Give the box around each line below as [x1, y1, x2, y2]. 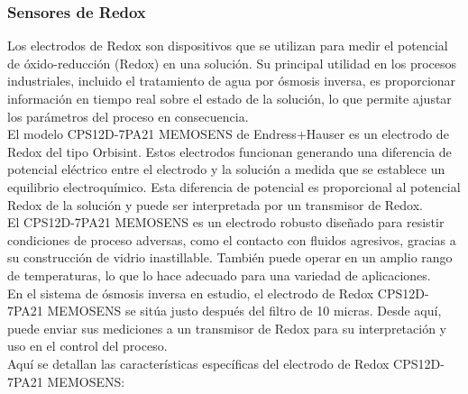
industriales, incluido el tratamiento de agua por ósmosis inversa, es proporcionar [7, 71, 456, 90]
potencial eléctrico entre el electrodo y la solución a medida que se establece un [7, 160, 445, 179]
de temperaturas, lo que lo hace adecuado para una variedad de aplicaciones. [7, 265, 431, 284]
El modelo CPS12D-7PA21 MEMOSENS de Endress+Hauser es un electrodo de [7, 124, 449, 143]
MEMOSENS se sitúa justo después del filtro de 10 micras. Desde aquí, [47, 301, 442, 320]
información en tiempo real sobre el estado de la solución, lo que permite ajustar [7, 89, 452, 107]
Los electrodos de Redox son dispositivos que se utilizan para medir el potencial [7, 36, 448, 55]
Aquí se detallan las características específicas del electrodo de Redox [7, 353, 390, 372]
